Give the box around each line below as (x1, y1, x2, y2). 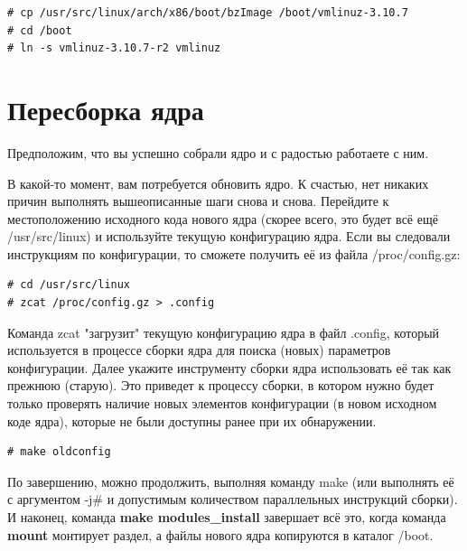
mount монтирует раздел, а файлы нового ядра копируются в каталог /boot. (7, 525, 434, 544)
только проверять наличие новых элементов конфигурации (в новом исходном (7, 394, 437, 413)
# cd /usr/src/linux (7, 278, 131, 292)
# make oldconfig (7, 445, 111, 459)
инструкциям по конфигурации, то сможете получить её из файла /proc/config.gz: (7, 244, 461, 263)
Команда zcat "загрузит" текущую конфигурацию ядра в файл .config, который (7, 322, 440, 341)
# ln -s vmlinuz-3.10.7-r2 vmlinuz (7, 42, 221, 55)
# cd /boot (7, 23, 72, 37)
